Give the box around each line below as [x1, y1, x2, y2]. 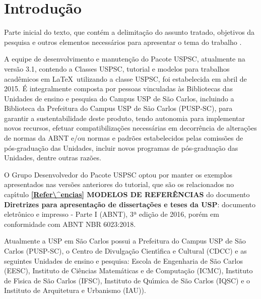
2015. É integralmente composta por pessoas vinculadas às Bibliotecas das [4, 83, 233, 94]
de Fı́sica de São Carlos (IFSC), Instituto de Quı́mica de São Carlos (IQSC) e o [4, 275, 250, 285]
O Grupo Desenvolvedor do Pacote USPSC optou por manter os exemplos [4, 169, 232, 180]
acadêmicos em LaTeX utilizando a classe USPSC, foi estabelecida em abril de [4, 73, 247, 84]
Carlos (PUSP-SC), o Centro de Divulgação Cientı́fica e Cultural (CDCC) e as [4, 246, 247, 256]
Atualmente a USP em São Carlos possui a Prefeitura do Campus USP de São [4, 235, 246, 246]
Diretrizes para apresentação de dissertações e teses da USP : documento [4, 199, 255, 209]
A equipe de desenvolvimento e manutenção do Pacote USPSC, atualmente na [4, 53, 245, 64]
